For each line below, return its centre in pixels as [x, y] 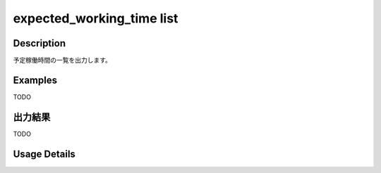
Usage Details [44, 154]
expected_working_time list [96, 18]
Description [40, 43]
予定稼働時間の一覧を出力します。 [62, 60]
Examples [35, 80]
